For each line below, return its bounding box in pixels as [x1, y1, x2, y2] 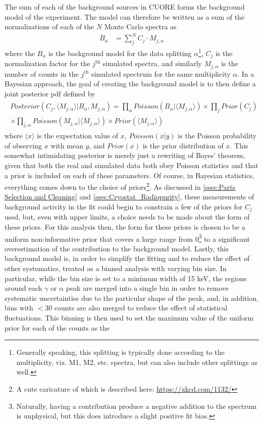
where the [5, 47, 35, 58]
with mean [50, 140, 83, 150]
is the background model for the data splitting [48, 47, 192, 58]
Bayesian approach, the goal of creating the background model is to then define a [5, 78, 256, 89]
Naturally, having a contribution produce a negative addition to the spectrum [16, 400, 257, 411]
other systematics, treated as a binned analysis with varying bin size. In [5, 263, 227, 274]
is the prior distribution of [142, 140, 224, 150]
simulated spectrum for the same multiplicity [91, 68, 231, 79]
